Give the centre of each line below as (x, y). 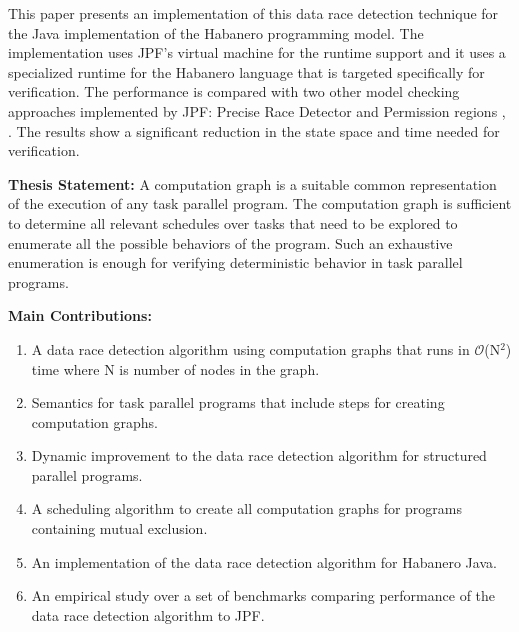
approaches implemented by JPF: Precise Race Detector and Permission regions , (257, 110)
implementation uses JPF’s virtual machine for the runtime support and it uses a (257, 52)
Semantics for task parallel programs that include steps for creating (238, 402)
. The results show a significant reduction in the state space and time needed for (254, 130)
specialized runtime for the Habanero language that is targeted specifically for (246, 71)
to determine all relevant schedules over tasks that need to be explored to (233, 222)
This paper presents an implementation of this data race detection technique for (253, 13)
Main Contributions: (80, 315)
